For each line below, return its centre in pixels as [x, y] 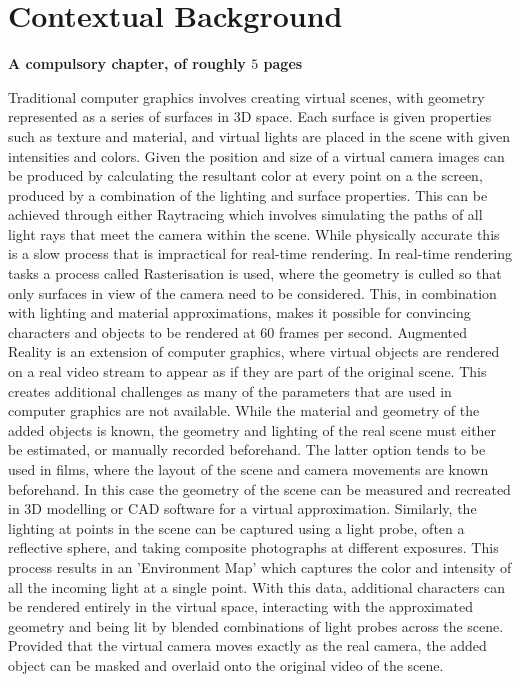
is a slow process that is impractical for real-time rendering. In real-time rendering [260, 253]
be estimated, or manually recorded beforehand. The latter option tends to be [247, 449]
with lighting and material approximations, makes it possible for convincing [239, 312]
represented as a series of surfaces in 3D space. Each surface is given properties [250, 116]
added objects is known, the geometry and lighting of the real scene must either [252, 429]
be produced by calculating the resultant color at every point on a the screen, [245, 175]
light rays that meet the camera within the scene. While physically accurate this [254, 233]
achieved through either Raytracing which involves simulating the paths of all [245, 214]
